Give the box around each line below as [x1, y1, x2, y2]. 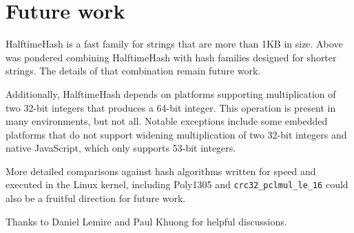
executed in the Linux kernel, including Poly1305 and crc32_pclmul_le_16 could [6, 177, 348, 192]
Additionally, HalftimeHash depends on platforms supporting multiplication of [6, 86, 336, 101]
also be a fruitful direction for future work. [6, 191, 186, 205]
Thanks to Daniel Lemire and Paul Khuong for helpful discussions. [6, 214, 287, 228]
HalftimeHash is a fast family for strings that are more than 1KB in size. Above [6, 37, 343, 51]
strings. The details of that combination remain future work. [6, 63, 261, 78]
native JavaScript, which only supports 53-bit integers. [6, 141, 236, 155]
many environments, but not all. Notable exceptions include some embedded [6, 114, 328, 128]
